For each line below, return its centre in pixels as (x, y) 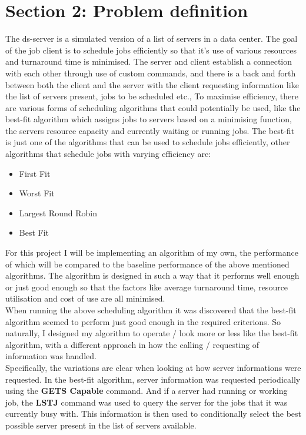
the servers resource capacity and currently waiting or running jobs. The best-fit (150, 130)
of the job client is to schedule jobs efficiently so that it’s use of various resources (151, 50)
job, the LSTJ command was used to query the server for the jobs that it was (147, 402)
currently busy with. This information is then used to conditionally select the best (154, 414)
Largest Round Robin (58, 213)
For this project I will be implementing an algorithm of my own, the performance (152, 252)
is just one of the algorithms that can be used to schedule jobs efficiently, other (148, 142)
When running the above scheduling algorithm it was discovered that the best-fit (151, 310)
